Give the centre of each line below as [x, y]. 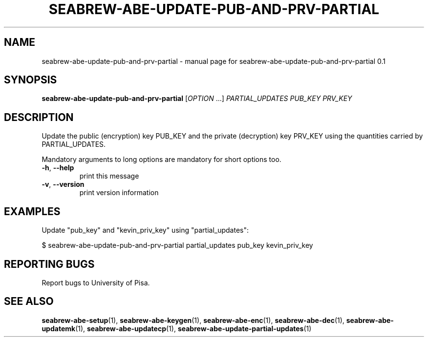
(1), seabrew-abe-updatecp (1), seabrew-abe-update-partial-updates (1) [193, 328]
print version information [119, 193]
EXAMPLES [32, 211]
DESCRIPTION [39, 117]
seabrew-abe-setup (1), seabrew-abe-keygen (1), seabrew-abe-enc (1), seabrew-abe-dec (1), [193, 320]
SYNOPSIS [31, 80]
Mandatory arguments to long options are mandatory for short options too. [161, 160]
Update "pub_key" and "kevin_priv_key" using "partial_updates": [145, 230]
